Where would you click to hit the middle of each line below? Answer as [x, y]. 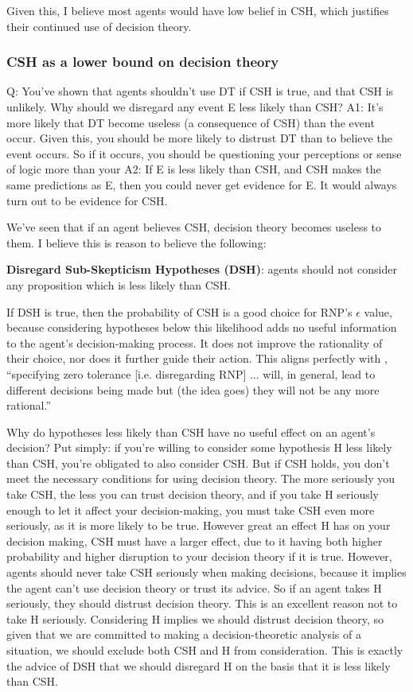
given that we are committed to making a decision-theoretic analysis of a [184, 634]
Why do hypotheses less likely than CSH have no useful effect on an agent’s [191, 432]
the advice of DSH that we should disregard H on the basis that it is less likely [199, 665]
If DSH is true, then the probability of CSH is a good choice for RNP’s [179, 311]
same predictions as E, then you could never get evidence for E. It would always [202, 184]
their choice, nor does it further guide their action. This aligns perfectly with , [197, 358]
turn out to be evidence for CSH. [87, 200]
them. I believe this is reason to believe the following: [136, 242]
